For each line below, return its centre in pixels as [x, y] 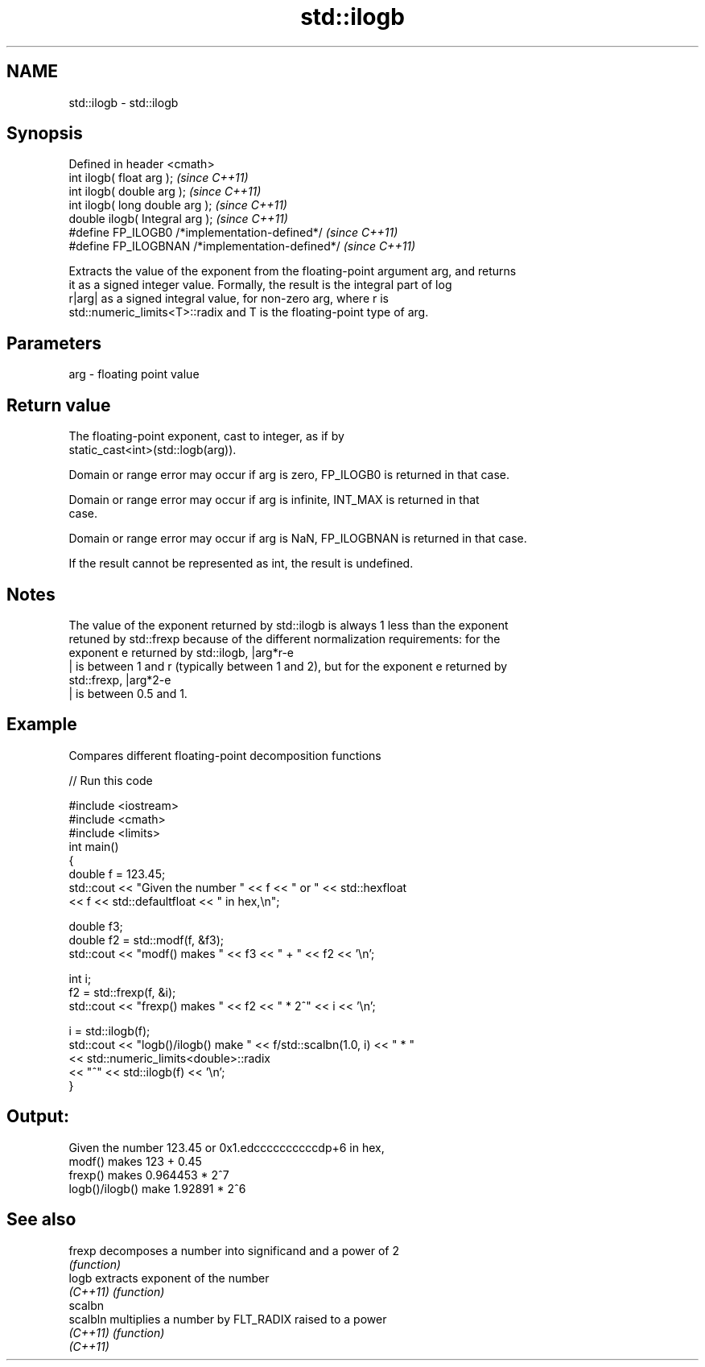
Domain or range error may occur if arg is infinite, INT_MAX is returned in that [274, 500]
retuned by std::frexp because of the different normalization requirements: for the [284, 638]
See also [41, 1220]
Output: [38, 1117]
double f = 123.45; [117, 873]
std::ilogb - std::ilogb [124, 102]
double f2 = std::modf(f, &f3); [146, 940]
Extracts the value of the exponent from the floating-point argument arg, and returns [293, 271]
